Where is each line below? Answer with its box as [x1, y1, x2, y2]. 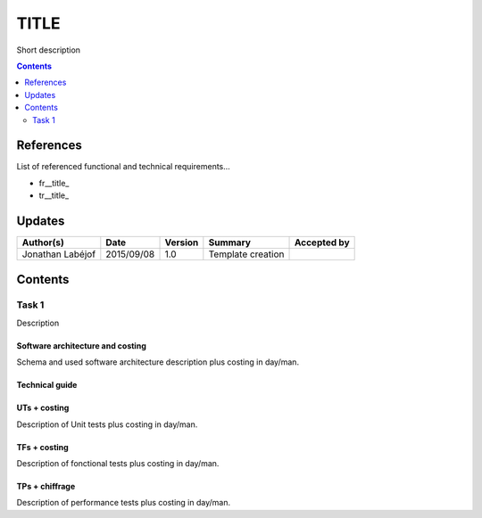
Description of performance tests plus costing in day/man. [16, 497, 231, 508]
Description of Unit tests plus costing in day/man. [16, 419, 198, 430]
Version [164, 236, 199, 249]
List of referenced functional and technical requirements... [16, 161, 231, 172]
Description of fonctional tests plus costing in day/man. [16, 458, 220, 469]
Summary [208, 236, 252, 249]
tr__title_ [38, 190, 70, 201]
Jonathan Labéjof [21, 248, 96, 260]
